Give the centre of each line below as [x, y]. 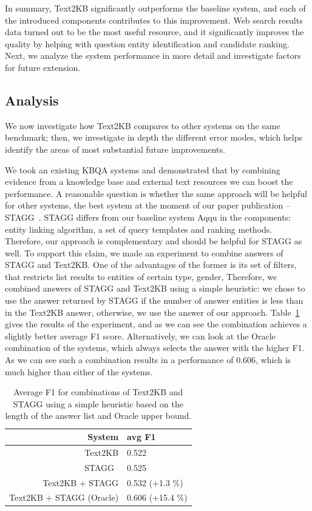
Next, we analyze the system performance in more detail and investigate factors [153, 55]
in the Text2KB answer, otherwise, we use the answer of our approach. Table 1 [152, 312]
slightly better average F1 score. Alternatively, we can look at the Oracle [140, 336]
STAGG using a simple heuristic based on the [98, 403]
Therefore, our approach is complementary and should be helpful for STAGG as [154, 241]
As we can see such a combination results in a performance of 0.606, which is [148, 360]
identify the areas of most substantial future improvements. [115, 149]
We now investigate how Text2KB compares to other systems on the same [143, 125]
